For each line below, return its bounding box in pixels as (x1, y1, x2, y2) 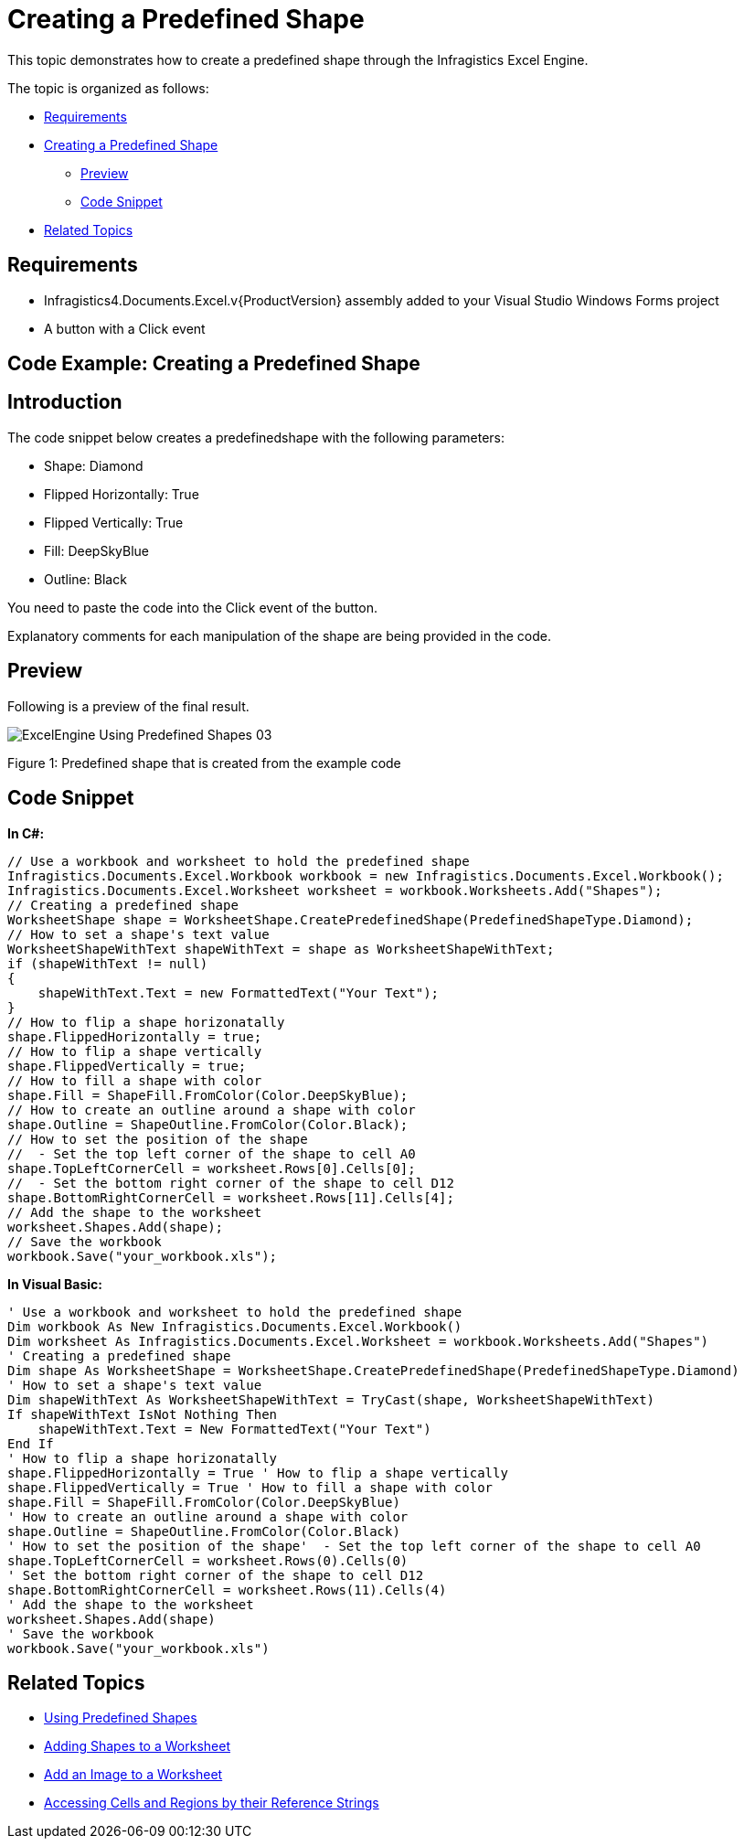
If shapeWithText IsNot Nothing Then (7, 1406, 278, 1422)
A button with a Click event (44, 320, 206, 336)
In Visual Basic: (7, 1275, 102, 1292)
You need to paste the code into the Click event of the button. (7, 599, 377, 615)
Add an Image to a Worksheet (44, 1766, 223, 1783)
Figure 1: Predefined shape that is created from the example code (7, 754, 401, 771)
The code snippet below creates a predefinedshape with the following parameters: (7, 429, 505, 445)
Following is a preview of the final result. (7, 698, 250, 714)
